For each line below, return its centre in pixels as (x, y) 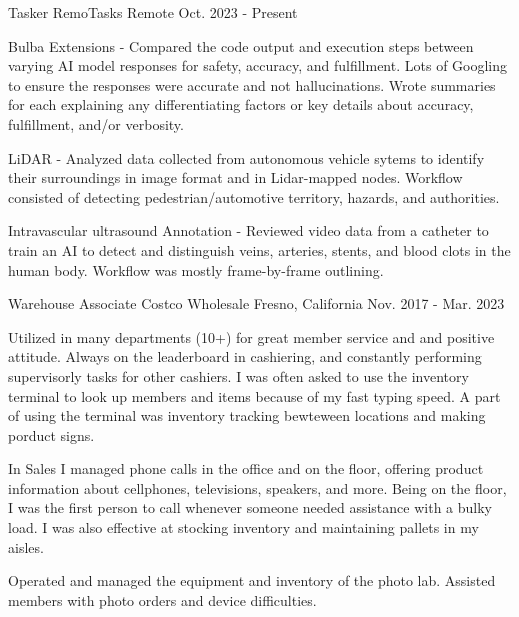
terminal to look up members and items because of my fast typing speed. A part (254, 395)
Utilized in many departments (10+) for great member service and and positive (251, 336)
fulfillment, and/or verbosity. (96, 123)
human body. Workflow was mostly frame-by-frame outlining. (196, 269)
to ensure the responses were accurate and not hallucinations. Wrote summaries (252, 84)
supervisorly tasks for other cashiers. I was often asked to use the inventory (238, 375)
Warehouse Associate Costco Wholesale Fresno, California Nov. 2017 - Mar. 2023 (256, 303)
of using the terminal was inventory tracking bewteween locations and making (247, 415)
